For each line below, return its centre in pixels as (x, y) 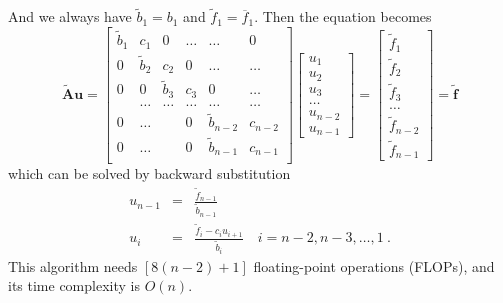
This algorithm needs (73, 265)
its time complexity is (74, 285)
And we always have (70, 16)
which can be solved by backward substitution (149, 173)
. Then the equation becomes (343, 16)
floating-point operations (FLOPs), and (374, 265)
